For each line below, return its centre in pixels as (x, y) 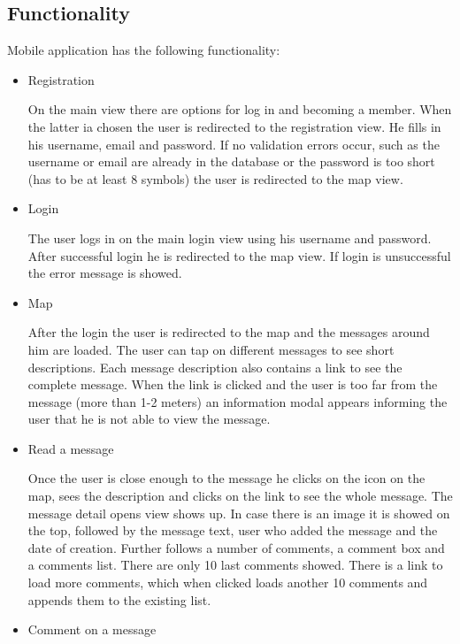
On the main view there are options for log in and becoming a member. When (240, 109)
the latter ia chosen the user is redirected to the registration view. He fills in (234, 126)
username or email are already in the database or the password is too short (231, 161)
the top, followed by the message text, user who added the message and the (233, 530)
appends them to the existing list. (119, 599)
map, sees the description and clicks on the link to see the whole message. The (240, 496)
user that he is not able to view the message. (149, 419)
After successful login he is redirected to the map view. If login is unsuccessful (239, 255)
